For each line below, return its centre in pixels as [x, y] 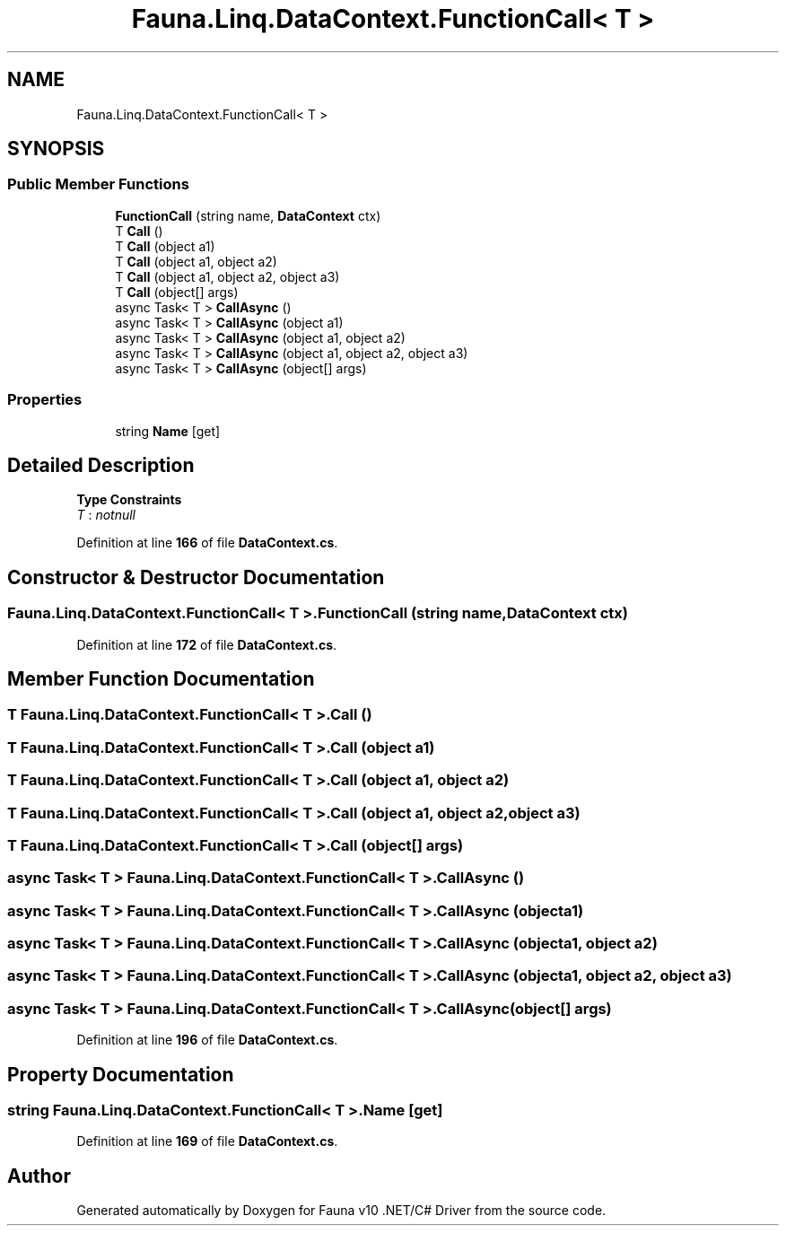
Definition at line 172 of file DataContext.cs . [207, 644]
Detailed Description [101, 465]
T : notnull [106, 515]
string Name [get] [168, 431]
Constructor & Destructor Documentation [196, 577]
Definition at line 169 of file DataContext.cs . [207, 1141]
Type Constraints [129, 500]
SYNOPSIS [56, 149]
